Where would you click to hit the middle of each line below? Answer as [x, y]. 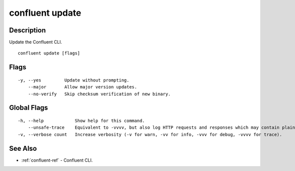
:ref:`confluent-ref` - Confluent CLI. [57, 160]
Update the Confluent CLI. [36, 42]
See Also [23, 148]
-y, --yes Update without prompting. [74, 80]
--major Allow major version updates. [82, 87]
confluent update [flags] [49, 53]
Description [28, 30]
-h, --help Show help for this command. [81, 121]
